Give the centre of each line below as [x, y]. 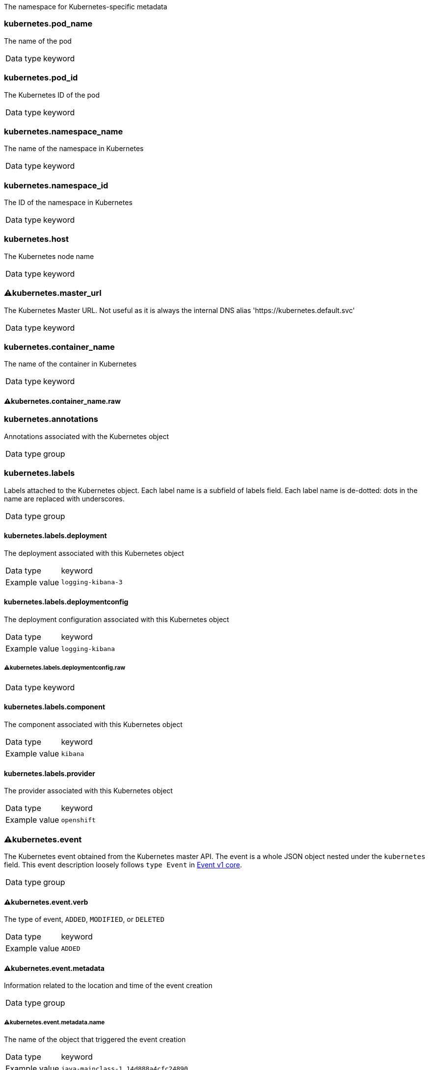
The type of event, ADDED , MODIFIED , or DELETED [84, 919]
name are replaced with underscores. [64, 498]
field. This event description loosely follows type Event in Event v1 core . [123, 865]
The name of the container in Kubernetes [70, 364]
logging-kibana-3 [92, 582]
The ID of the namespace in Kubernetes [68, 202]
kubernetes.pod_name [48, 24]
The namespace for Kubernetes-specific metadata [86, 7]
